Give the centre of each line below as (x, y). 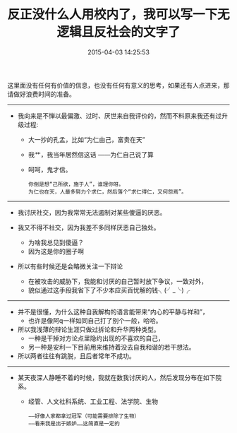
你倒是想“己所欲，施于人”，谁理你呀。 (76, 184)
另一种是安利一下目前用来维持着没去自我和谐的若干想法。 (111, 347)
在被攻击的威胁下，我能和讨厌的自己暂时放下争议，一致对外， (118, 281)
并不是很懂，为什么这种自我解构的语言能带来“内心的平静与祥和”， (113, 312)
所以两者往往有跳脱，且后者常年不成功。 (76, 356)
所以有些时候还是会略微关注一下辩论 (70, 266)
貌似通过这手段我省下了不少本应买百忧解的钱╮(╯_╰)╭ (109, 290)
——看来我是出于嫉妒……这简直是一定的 (74, 423)
